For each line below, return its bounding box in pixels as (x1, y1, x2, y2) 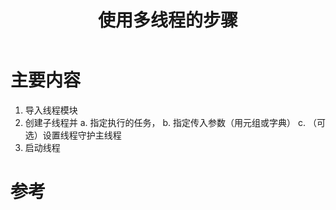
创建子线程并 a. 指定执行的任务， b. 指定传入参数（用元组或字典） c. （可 (24, 116, 326, 128)
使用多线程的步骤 (97, 9, 238, 32)
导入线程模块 (24, 104, 78, 116)
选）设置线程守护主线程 (24, 129, 122, 141)
